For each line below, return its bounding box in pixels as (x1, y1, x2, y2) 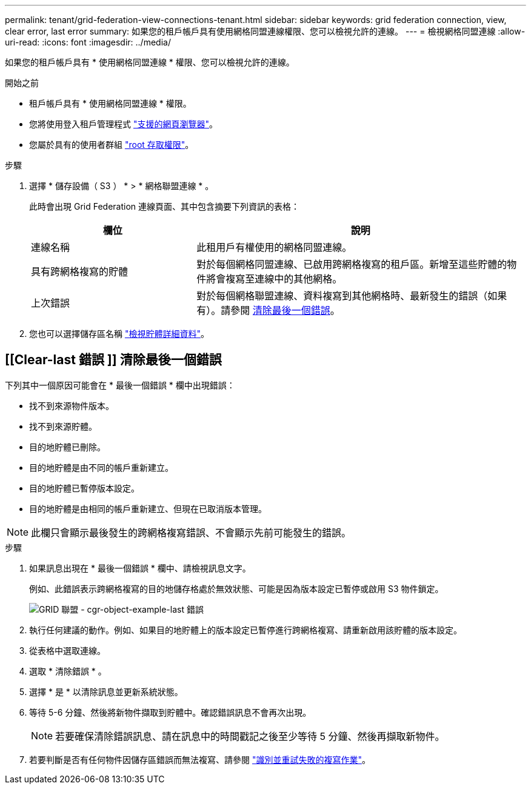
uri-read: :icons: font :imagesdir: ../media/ (5, 37, 171, 47)
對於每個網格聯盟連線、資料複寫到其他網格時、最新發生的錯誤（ (196, 290, 488, 302)
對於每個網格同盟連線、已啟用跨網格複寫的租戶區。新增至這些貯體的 (196, 258, 507, 270)
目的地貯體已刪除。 (29, 441, 105, 452)
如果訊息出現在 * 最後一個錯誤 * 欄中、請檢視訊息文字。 (29, 562, 251, 573)
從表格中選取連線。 (29, 645, 105, 656)
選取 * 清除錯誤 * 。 (29, 665, 107, 676)
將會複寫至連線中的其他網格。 (206, 273, 342, 285)
